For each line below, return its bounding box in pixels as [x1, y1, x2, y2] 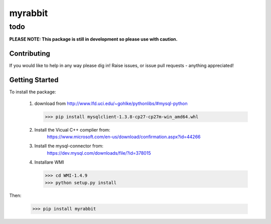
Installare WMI [34, 159, 64, 165]
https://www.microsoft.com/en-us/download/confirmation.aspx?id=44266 [47, 134, 201, 140]
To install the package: [9, 89, 56, 95]
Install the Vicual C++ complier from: [34, 127, 110, 133]
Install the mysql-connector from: [34, 143, 104, 149]
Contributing [9, 49, 50, 58]
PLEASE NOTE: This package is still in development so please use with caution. [9, 36, 178, 42]
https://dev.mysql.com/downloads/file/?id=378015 [47, 150, 151, 156]
